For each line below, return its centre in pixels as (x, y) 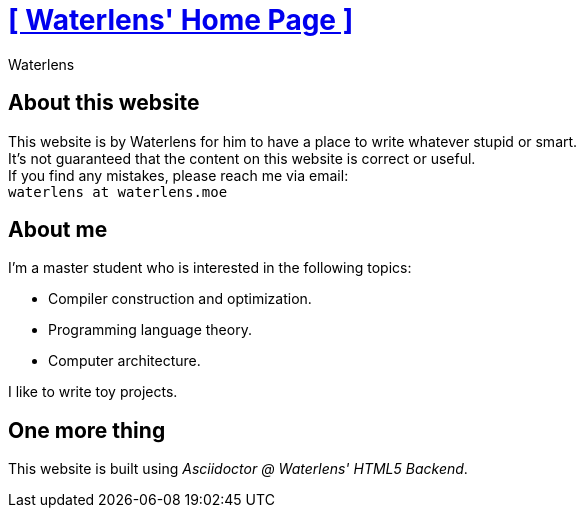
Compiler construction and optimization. (180, 299)
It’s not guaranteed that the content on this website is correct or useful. (242, 158)
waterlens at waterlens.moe (118, 191)
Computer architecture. (124, 361)
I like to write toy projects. (93, 392)
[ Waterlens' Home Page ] (181, 20)
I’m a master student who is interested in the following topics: (210, 268)
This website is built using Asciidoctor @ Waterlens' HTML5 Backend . (238, 469)
